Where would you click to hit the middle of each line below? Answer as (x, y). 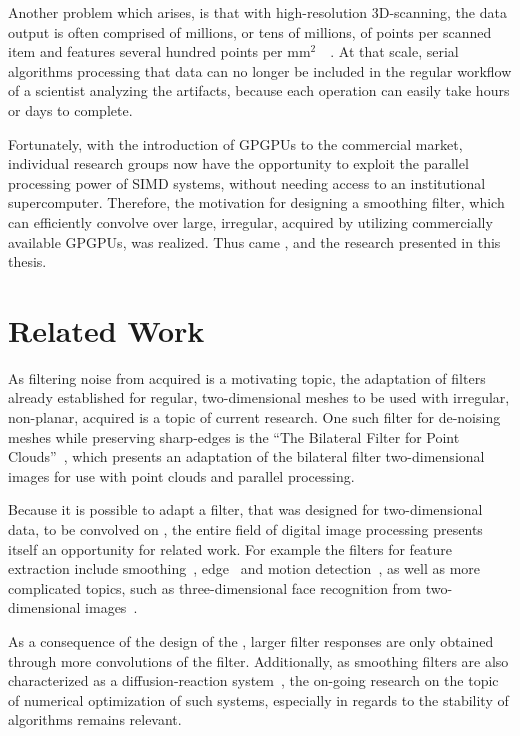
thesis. (27, 261)
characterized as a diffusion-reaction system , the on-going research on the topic (253, 680)
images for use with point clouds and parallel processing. (181, 475)
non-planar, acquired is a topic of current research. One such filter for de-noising (254, 417)
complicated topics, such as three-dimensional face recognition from (215, 587)
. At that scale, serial (394, 51)
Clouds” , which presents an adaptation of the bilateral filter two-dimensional (246, 456)
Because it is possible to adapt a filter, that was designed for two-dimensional (245, 509)
